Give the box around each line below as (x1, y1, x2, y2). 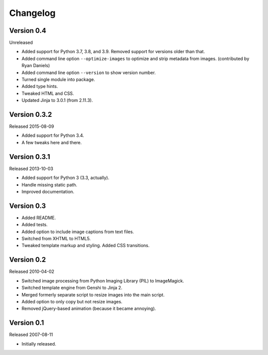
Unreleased (9, 40, 33, 46)
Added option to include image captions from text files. (21, 229, 134, 235)
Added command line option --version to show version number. (21, 70, 156, 76)
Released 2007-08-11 (9, 332, 53, 338)
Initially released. (21, 341, 57, 347)
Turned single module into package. (21, 77, 95, 83)
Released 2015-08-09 (9, 123, 54, 129)
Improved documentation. (21, 188, 74, 194)
